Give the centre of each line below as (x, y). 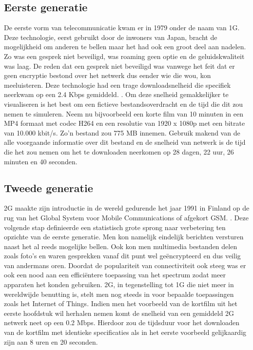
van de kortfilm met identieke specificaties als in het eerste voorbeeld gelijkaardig (125, 332)
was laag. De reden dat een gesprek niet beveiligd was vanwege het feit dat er (119, 66)
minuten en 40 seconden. (41, 161)
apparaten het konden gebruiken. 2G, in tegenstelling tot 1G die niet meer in (119, 284)
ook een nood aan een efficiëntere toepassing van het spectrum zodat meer (115, 275)
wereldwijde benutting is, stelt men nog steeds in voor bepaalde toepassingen (119, 294)
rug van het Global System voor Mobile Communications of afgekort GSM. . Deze (126, 217)
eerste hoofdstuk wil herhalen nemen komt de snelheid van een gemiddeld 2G (119, 313)
